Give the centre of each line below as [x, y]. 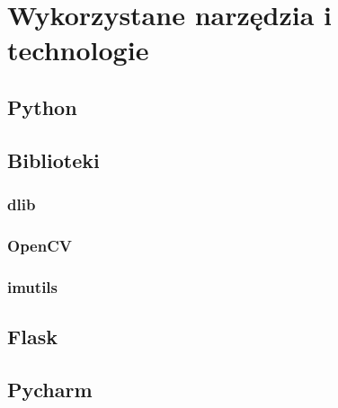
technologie [78, 50]
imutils [32, 286]
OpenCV [40, 245]
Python [42, 106]
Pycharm [50, 389]
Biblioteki [53, 160]
